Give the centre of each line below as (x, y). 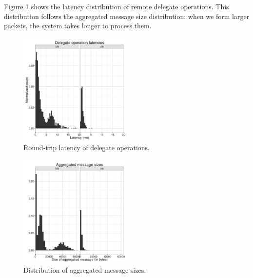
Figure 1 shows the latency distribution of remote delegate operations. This (117, 6)
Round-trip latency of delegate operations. (87, 148)
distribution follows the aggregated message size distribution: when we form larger (127, 16)
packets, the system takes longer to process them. (78, 26)
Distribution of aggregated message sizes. (85, 269)
